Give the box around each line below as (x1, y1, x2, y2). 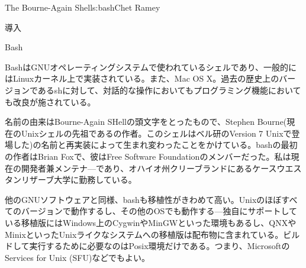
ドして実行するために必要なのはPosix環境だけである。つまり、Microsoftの (5, 240, 290, 252)
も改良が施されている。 (5, 95, 96, 108)
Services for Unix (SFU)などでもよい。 (5, 251, 150, 263)
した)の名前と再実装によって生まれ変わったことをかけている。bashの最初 (12, 138, 298, 151)
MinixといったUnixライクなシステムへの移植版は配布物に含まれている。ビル (5, 228, 300, 240)
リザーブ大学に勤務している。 (21, 173, 137, 186)
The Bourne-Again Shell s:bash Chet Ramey (5, 1, 160, 13)
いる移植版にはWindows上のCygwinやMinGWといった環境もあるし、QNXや (5, 216, 297, 228)
